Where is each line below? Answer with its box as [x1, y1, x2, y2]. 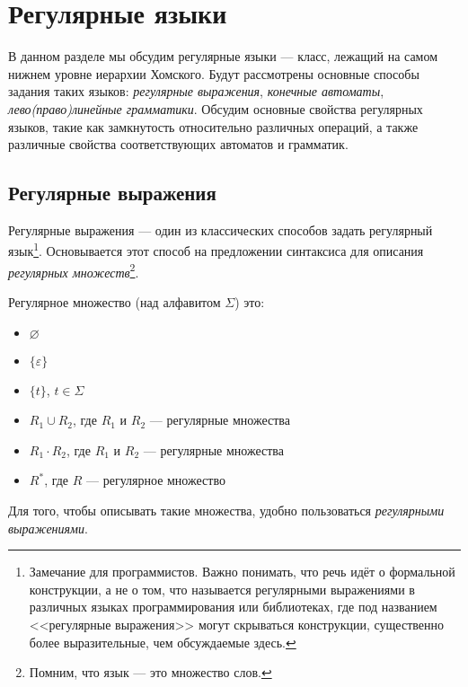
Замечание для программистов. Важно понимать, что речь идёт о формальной [29, 562, 455, 581]
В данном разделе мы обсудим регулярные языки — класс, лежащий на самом [8, 47, 438, 66]
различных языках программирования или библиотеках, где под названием [29, 597, 437, 616]
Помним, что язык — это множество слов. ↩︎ [29, 663, 272, 682]
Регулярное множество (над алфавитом [8, 292, 221, 311]
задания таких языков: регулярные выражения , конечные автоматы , [8, 82, 384, 101]
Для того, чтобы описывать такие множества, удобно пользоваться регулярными [8, 500, 445, 519]
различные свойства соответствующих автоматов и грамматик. [8, 135, 349, 154]
